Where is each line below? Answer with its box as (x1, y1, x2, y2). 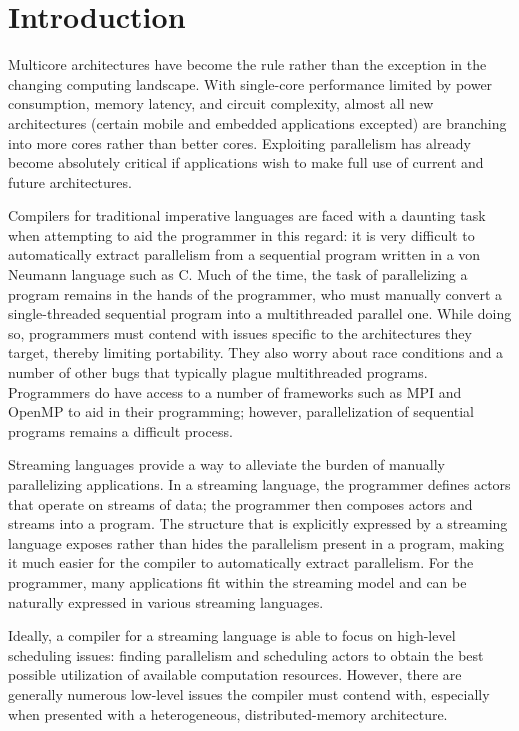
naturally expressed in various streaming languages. (8, 591, 324, 612)
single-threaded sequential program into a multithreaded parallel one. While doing (8, 303, 512, 324)
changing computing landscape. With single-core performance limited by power (8, 73, 493, 94)
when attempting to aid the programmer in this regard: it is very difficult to (8, 224, 475, 245)
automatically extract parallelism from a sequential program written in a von (8, 244, 481, 265)
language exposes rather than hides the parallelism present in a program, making (8, 532, 505, 553)
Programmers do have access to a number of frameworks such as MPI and (8, 381, 462, 402)
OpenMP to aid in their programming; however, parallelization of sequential (8, 401, 475, 422)
